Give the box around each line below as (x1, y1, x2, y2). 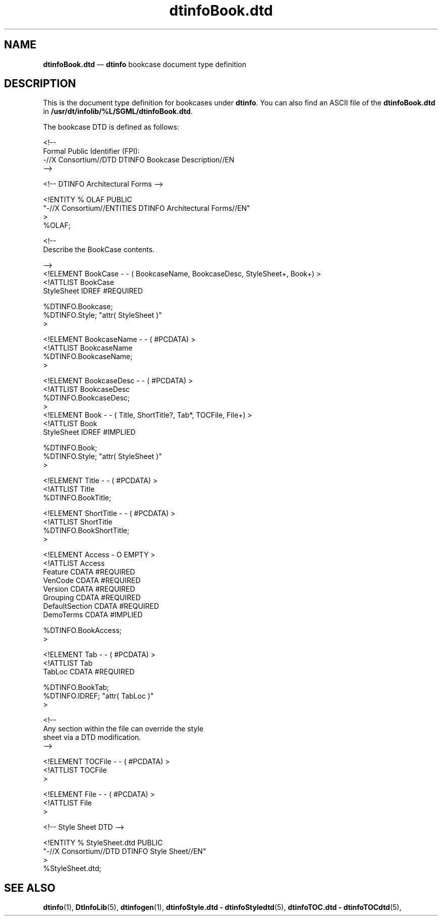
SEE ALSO (4, 881, 56, 894)
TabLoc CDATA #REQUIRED (43, 667, 135, 676)
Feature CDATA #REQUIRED (43, 567, 135, 577)
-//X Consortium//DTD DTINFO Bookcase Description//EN (43, 155, 235, 164)
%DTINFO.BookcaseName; (43, 352, 133, 361)
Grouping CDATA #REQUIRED (43, 593, 141, 602)
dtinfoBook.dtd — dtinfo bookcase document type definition (43, 60, 247, 69)
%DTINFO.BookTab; (43, 683, 109, 692)
